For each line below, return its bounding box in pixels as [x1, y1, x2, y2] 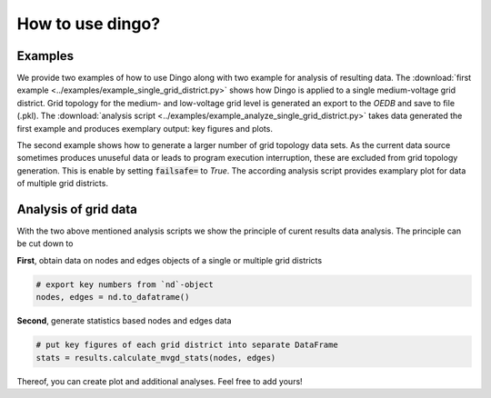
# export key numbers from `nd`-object [35, 279, 214, 290]
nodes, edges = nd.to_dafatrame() [35, 292, 190, 303]
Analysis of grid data [16, 202, 138, 217]
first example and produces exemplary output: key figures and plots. [16, 123, 273, 134]
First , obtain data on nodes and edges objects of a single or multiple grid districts [16, 254, 323, 265]
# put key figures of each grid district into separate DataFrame [35, 340, 338, 350]
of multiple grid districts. [16, 178, 109, 189]
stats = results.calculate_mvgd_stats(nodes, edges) [35, 353, 276, 363]
